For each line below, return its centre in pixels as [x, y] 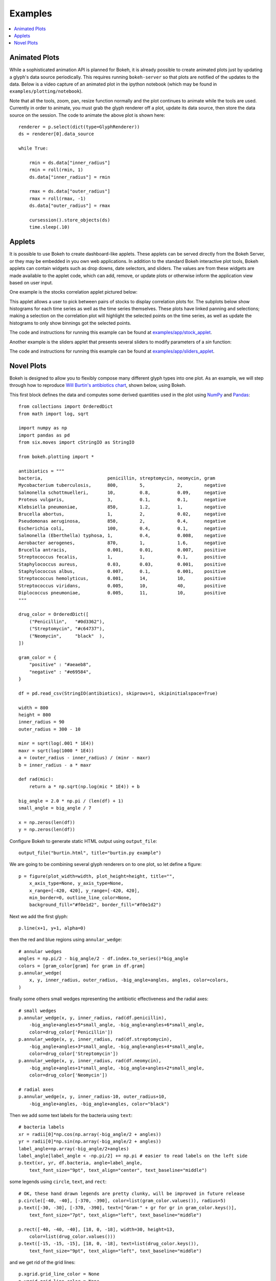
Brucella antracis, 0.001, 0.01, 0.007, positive [122, 550]
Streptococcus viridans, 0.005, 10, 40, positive [122, 586]
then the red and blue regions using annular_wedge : [66, 940]
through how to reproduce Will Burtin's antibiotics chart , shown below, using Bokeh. [98, 385]
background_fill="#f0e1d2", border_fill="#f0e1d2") [95, 905]
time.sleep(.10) [49, 227]
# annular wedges [40, 951]
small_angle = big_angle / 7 [55, 808]
